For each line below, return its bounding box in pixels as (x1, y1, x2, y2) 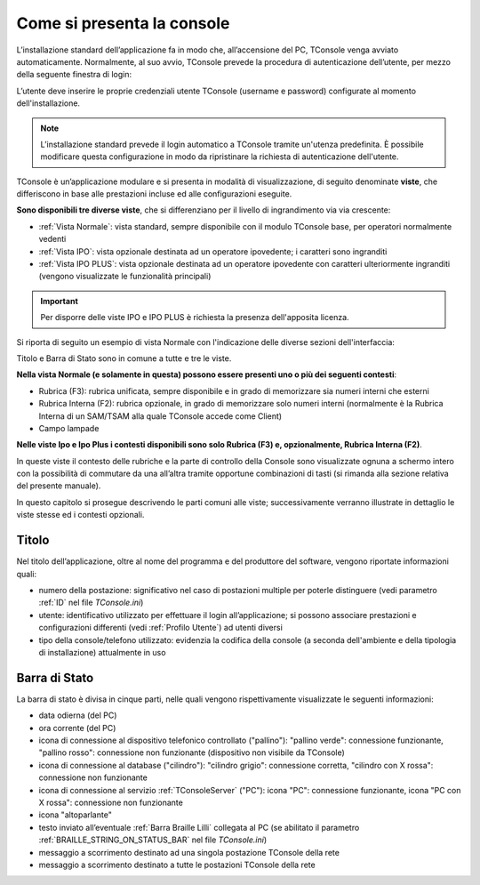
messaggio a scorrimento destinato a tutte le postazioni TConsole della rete (38, 859, 316, 870)
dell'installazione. (16, 98, 80, 109)
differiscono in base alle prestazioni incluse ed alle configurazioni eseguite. (16, 189, 292, 199)
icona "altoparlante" (38, 809, 113, 820)
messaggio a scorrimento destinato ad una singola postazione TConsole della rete (38, 847, 340, 857)
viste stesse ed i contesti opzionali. (16, 510, 145, 520)
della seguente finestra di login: (16, 69, 132, 80)
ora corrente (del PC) (38, 722, 116, 733)
